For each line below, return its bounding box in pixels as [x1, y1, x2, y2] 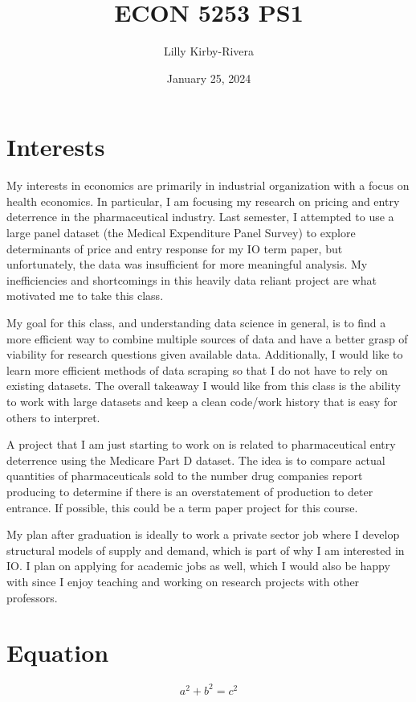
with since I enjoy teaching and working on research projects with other [6, 573, 360, 589]
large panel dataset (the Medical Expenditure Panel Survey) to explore [6, 224, 356, 241]
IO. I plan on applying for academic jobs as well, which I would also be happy [6, 557, 390, 574]
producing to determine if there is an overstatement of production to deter [6, 482, 373, 499]
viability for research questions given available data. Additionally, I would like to [6, 346, 403, 363]
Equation [6, 636, 109, 669]
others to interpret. [6, 408, 100, 425]
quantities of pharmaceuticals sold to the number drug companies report [6, 467, 363, 484]
